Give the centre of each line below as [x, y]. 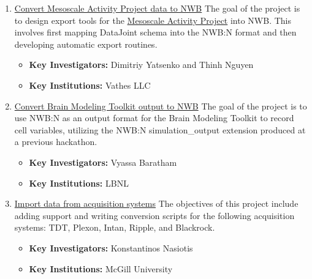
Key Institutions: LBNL [79, 183]
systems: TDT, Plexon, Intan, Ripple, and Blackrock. [115, 227]
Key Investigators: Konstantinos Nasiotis [111, 247]
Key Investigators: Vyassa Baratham [103, 162]
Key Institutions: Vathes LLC [90, 85]
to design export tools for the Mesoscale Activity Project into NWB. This [153, 20]
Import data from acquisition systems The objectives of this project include [156, 203]
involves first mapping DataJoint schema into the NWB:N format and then [155, 32]
